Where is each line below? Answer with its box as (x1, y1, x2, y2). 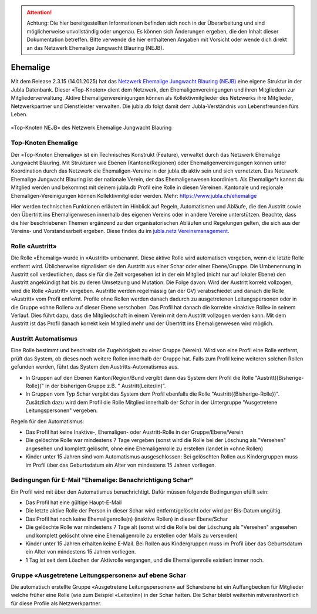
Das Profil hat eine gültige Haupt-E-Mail (25, 499, 122, 506)
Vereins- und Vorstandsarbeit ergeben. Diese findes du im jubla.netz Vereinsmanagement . (11, 228, 230, 235)
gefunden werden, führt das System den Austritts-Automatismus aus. (11, 363, 179, 370)
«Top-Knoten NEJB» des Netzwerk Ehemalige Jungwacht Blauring (11, 124, 172, 131)
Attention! (26, 9, 52, 16)
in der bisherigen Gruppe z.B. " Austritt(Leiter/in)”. (45, 382, 166, 390)
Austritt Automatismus (11, 335, 77, 343)
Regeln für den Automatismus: (11, 417, 85, 425)
